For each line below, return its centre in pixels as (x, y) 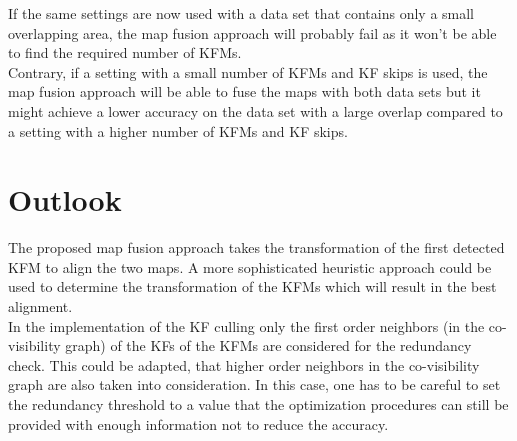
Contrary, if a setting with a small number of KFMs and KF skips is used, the (248, 71)
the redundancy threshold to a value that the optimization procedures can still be (258, 404)
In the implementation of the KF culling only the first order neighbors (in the (246, 325)
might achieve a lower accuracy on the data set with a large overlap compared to (255, 110)
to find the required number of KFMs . (125, 52)
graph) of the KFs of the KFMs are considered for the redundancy (268, 345)
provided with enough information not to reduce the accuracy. (198, 423)
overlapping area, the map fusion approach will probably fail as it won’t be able (252, 32)
